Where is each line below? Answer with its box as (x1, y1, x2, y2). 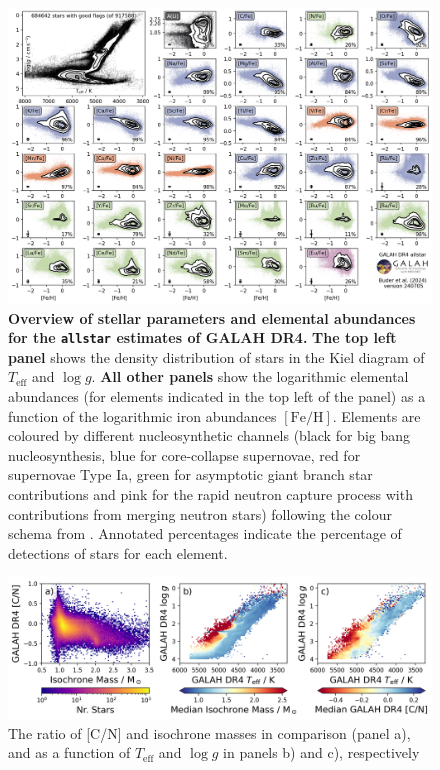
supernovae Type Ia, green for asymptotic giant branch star (8, 464, 373, 485)
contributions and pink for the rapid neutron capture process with (8, 484, 413, 505)
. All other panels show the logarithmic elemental (91, 366, 409, 387)
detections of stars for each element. (8, 542, 228, 563)
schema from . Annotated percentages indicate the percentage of (8, 523, 402, 544)
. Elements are (332, 405, 421, 426)
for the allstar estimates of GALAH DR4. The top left (8, 327, 397, 348)
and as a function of (8, 742, 131, 763)
